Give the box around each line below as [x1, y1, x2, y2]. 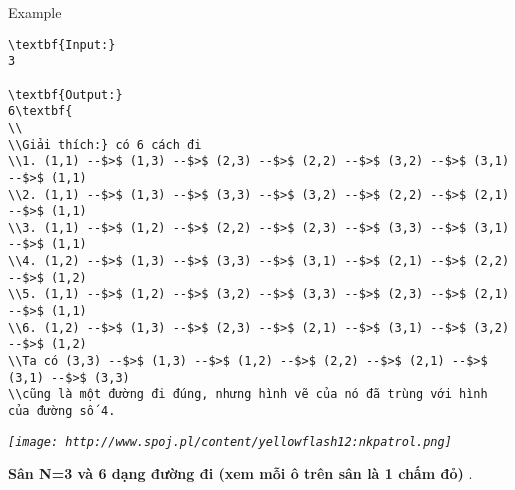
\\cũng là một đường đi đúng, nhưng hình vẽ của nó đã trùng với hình [8, 387, 488, 402]
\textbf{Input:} [8, 37, 116, 52]
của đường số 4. [8, 404, 116, 419]
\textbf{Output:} [8, 87, 123, 102]
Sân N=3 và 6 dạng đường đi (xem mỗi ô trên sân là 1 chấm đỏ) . [8, 463, 473, 484]
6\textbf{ [8, 104, 73, 119]
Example [8, 2, 62, 22]
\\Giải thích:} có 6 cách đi [8, 137, 202, 152]
